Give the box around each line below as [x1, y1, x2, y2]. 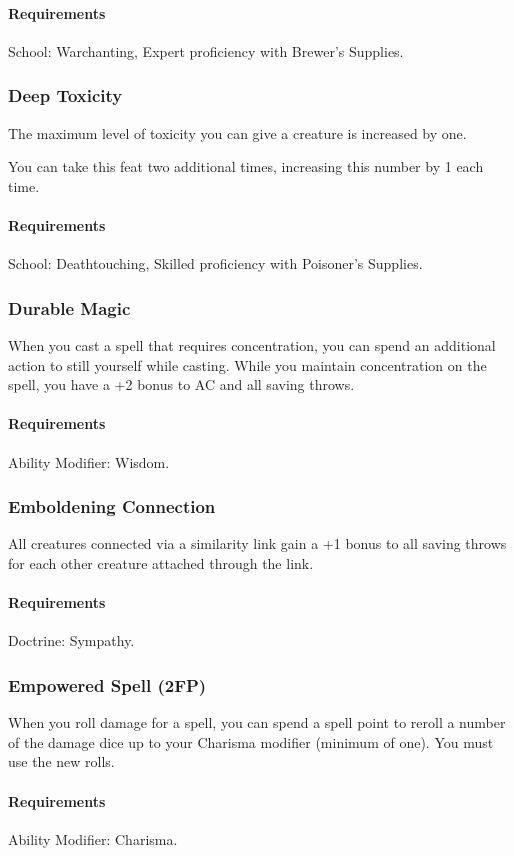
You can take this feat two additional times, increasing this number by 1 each [8, 156, 484, 177]
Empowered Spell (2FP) [8, 672, 207, 697]
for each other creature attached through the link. [8, 552, 314, 573]
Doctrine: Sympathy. [8, 630, 135, 651]
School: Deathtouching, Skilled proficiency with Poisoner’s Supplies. [8, 253, 423, 274]
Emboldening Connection [8, 494, 216, 519]
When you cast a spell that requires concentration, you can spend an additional [8, 335, 496, 355]
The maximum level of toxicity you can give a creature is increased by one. [8, 122, 467, 143]
